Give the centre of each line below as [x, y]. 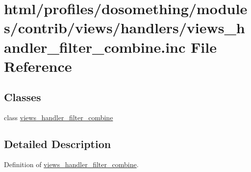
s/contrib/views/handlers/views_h [125, 28]
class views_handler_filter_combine [59, 118]
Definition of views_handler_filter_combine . [71, 164]
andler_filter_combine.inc [95, 47]
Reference [38, 66]
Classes [23, 97]
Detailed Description [58, 144]
